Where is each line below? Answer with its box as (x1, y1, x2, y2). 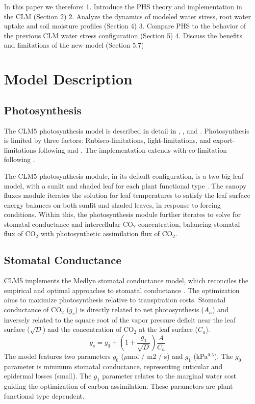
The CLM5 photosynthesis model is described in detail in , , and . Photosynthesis (4, 125, 250, 135)
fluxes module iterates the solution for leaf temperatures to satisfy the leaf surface (4, 190, 250, 200)
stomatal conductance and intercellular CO (4, 218, 133, 229)
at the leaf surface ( (139, 324, 198, 334)
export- (213, 135, 235, 145)
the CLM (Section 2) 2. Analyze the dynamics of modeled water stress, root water (4, 11, 251, 21)
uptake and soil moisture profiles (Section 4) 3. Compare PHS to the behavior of (4, 21, 246, 31)
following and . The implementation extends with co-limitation (38, 144, 227, 155)
